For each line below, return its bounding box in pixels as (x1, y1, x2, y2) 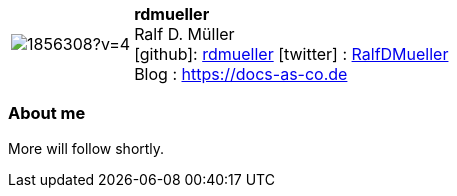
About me (8, 103, 86, 124)
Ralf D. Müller (134, 24, 235, 44)
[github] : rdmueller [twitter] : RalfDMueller (134, 44, 449, 64)
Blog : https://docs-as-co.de (134, 64, 348, 84)
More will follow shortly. (8, 139, 165, 157)
